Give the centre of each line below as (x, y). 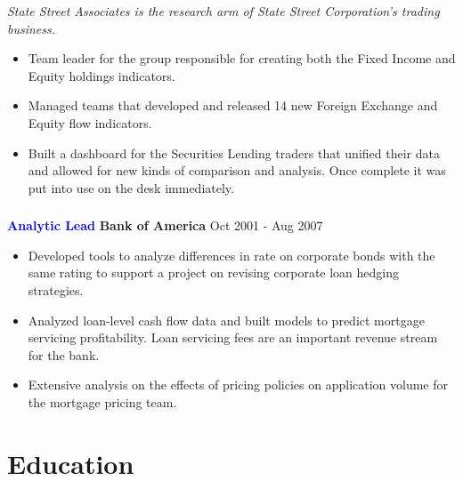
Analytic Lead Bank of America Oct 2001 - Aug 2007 (165, 225)
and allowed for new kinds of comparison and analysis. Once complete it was (237, 170)
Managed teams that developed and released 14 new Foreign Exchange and (233, 105)
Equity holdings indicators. (102, 75)
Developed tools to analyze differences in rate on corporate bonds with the (231, 255)
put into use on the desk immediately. (131, 187)
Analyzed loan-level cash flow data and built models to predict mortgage (226, 320)
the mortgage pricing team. (102, 402)
